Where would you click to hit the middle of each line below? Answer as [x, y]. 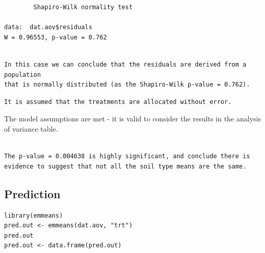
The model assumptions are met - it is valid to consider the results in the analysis [133, 119]
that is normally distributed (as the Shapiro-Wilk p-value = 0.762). [127, 85]
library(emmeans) [34, 215]
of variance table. [31, 128]
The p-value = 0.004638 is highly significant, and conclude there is [127, 156]
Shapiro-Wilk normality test [83, 7]
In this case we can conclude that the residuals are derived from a [125, 64]
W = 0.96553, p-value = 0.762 [56, 37]
